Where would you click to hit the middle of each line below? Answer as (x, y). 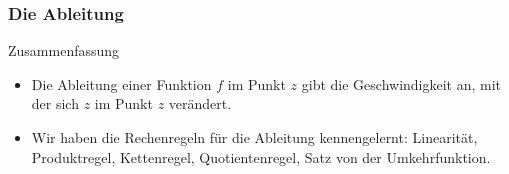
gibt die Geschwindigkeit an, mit (401, 83)
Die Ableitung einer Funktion (121, 83)
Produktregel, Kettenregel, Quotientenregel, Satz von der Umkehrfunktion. (261, 156)
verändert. (200, 103)
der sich (55, 103)
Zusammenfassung (64, 50)
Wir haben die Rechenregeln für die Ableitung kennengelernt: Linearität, (254, 137)
